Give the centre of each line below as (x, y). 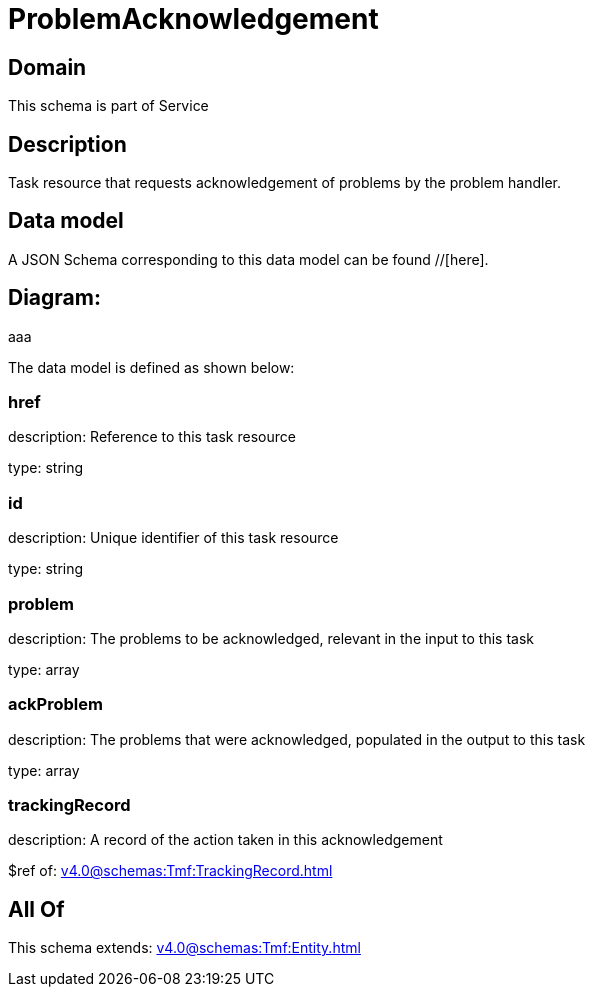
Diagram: (54, 298)
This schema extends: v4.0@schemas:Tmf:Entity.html (184, 948)
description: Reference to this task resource (152, 437)
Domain (47, 67)
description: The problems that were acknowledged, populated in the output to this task (297, 739)
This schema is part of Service (108, 106)
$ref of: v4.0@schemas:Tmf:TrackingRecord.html (170, 871)
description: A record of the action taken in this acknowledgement (225, 840)
